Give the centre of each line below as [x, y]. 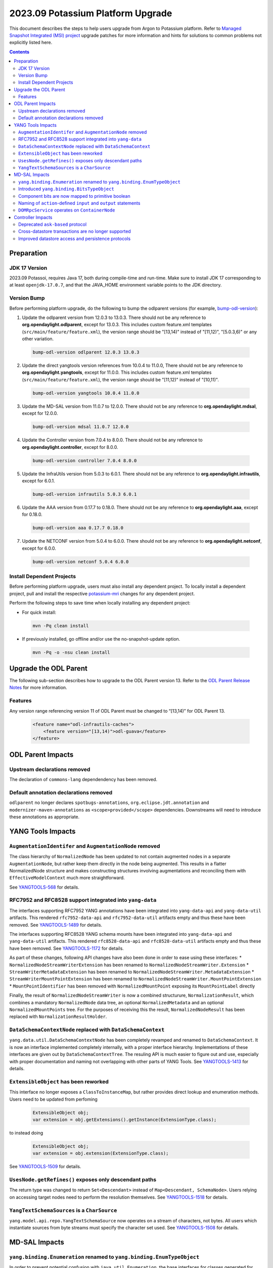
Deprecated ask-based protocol [53, 224]
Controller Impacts [33, 217]
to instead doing [26, 1133]
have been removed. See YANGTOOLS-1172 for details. [66, 948]
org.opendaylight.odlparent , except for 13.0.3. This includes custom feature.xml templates [117, 325]
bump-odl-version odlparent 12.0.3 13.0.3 [86, 352]
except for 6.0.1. [38, 481]
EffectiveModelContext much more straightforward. [67, 878]
